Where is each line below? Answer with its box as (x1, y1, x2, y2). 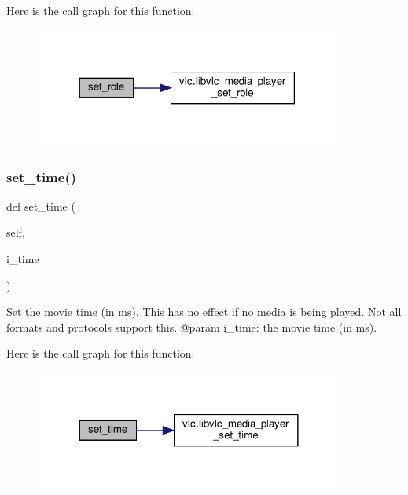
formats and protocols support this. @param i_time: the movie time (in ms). (6, 318, 377, 335)
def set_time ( (6, 197, 75, 214)
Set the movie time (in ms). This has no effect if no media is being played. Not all (6, 303, 402, 320)
